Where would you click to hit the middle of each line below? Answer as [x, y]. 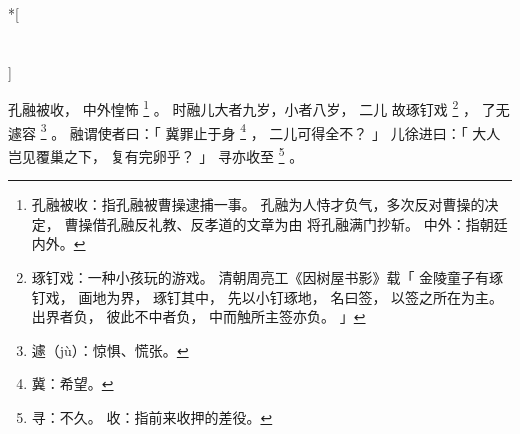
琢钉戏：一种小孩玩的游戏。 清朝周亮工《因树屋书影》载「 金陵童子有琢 [267, 276]
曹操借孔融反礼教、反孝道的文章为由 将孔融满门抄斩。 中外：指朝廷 [286, 223]
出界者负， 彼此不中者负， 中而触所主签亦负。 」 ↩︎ [198, 316]
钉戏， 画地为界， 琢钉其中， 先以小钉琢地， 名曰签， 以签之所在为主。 [267, 296]
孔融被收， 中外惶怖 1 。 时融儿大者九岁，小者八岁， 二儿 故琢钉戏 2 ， [242, 108]
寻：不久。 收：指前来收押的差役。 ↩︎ [152, 416]
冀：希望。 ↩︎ [72, 383]
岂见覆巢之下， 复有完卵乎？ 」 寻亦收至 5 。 [156, 154]
